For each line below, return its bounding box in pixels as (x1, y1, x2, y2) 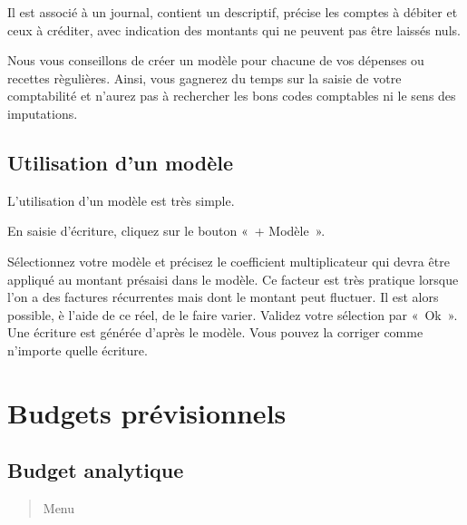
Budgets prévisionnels (7, 394, 287, 431)
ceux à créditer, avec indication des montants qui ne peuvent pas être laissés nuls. (7, 20, 461, 39)
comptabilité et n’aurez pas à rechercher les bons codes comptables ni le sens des (7, 86, 456, 105)
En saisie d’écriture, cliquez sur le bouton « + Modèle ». (7, 221, 326, 240)
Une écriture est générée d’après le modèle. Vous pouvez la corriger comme (7, 323, 423, 342)
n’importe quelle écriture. (7, 340, 148, 359)
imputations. (7, 103, 78, 122)
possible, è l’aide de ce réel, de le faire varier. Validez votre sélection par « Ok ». (7, 305, 458, 324)
